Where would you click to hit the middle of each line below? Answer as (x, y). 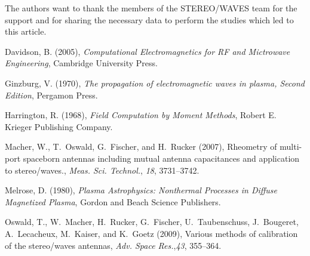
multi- (291, 146)
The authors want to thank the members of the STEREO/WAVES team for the (151, 8)
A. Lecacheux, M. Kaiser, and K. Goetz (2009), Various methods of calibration (151, 233)
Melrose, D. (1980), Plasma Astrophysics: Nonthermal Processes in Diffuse (141, 190)
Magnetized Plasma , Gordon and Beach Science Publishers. (113, 201)
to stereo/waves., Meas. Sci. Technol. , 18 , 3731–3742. (102, 170)
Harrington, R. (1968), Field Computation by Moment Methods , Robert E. (141, 115)
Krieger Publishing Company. (59, 126)
